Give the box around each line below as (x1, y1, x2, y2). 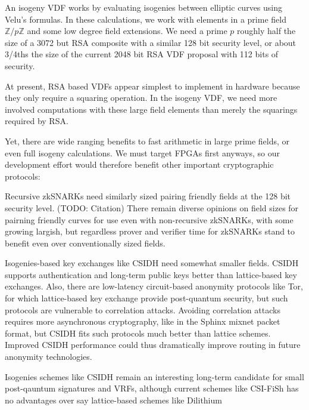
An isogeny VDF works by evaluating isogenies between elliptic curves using (5, 1, 283, 13)
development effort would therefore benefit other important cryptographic (5, 158, 274, 171)
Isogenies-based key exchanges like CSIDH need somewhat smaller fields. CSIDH (5, 257, 299, 269)
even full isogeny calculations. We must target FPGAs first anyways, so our (5, 146, 280, 159)
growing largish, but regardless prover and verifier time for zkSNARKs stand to (5, 225, 295, 238)
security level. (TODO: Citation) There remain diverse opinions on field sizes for (5, 201, 299, 214)
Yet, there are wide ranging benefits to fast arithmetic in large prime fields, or (5, 134, 290, 147)
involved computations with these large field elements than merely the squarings (5, 103, 298, 115)
